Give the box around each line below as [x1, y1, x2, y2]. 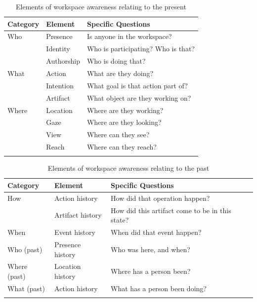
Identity [46, 43, 70, 54]
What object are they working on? [86, 92, 191, 103]
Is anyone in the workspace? [86, 31, 172, 41]
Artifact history [54, 210, 102, 220]
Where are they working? [86, 105, 164, 115]
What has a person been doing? [111, 283, 207, 293]
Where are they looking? [86, 117, 162, 127]
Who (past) [7, 244, 43, 254]
